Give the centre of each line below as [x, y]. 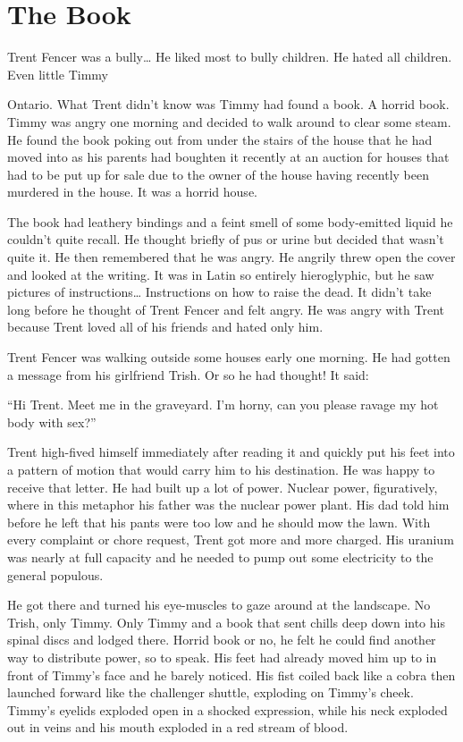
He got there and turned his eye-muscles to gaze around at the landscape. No [219, 605]
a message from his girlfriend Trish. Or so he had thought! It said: [188, 374]
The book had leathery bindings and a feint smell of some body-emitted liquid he [230, 221]
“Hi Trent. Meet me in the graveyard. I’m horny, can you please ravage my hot [223, 405]
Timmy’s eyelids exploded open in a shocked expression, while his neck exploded [227, 709]
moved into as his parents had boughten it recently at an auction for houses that [228, 157]
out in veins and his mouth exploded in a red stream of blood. [178, 727]
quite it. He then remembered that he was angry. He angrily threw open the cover [231, 257]
